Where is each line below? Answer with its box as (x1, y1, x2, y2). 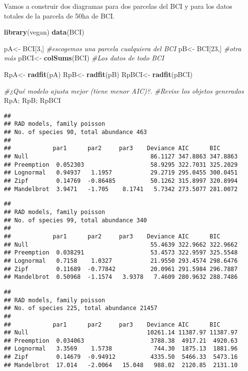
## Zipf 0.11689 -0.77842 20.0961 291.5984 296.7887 (4, 265, 238, 273)
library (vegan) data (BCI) (4, 27, 84, 37)
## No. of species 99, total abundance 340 (4, 216, 147, 224)
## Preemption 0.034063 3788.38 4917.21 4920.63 (4, 337, 238, 344)
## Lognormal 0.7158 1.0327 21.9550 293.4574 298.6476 (4, 257, 238, 264)
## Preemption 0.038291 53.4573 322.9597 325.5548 (4, 249, 238, 256)
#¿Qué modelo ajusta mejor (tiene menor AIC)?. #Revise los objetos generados (4, 85, 244, 96)
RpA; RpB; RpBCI (4, 95, 61, 105)
